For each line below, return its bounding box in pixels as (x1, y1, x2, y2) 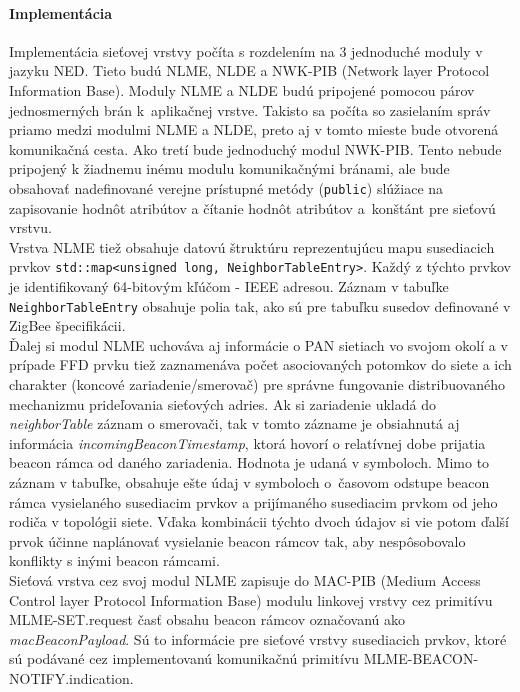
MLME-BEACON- (363, 648, 479, 669)
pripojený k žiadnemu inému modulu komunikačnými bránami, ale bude (9, 158, 450, 179)
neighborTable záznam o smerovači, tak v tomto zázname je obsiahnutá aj (9, 413, 460, 434)
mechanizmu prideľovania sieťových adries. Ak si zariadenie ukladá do (9, 393, 436, 414)
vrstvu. (9, 217, 52, 238)
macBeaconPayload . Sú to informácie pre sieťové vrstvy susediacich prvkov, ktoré (9, 628, 507, 649)
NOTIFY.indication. (9, 667, 134, 688)
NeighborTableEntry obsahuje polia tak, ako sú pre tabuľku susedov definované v (9, 295, 511, 316)
